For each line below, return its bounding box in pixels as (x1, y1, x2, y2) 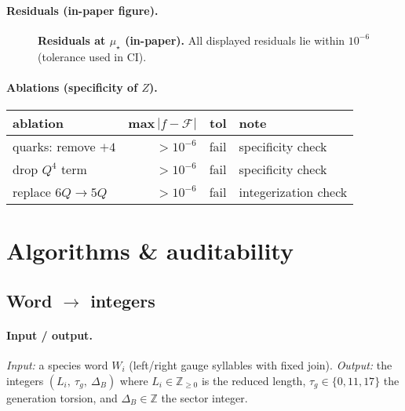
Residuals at (38, 31, 106, 48)
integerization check (239, 182, 348, 201)
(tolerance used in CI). (38, 48, 147, 64)
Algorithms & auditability (6, 235, 294, 267)
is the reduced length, (201, 372, 306, 388)
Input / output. (6, 326, 93, 343)
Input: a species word (6, 356, 108, 373)
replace (13, 182, 51, 201)
